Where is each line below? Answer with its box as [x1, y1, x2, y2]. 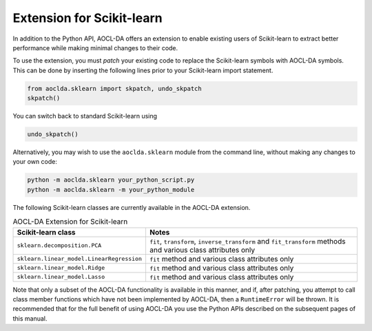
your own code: [12, 158, 58, 166]
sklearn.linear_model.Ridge [17, 264, 105, 272]
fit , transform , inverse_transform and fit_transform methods [149, 236, 346, 246]
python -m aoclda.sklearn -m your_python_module [27, 186, 195, 193]
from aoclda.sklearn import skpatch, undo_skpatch [27, 85, 203, 92]
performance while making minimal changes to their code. [12, 43, 178, 52]
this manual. [12, 314, 48, 323]
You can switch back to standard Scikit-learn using [12, 112, 158, 120]
